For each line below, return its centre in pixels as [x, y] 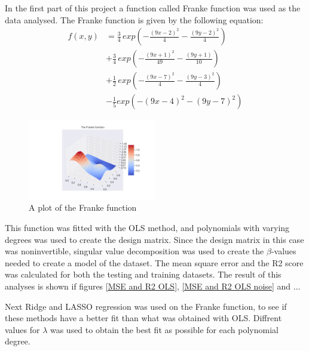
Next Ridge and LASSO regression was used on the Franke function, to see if [146, 306]
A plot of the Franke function [83, 207]
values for [22, 329]
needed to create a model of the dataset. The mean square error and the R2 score [154, 262]
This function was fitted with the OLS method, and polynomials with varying [147, 227]
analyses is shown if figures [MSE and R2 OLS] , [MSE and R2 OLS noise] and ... [153, 286]
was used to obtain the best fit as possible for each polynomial [164, 329]
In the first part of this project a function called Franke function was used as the [153, 8]
